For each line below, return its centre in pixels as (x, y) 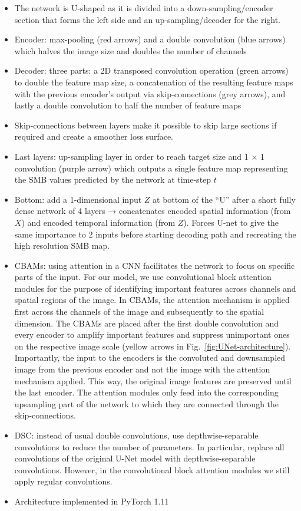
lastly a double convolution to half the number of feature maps (128, 105)
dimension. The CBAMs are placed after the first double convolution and (146, 323)
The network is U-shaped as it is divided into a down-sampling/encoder (144, 8)
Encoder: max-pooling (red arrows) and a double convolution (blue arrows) (150, 39)
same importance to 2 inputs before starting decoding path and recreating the (155, 234)
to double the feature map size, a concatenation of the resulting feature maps (154, 82)
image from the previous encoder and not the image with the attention (142, 369)
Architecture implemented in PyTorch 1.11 (92, 501)
